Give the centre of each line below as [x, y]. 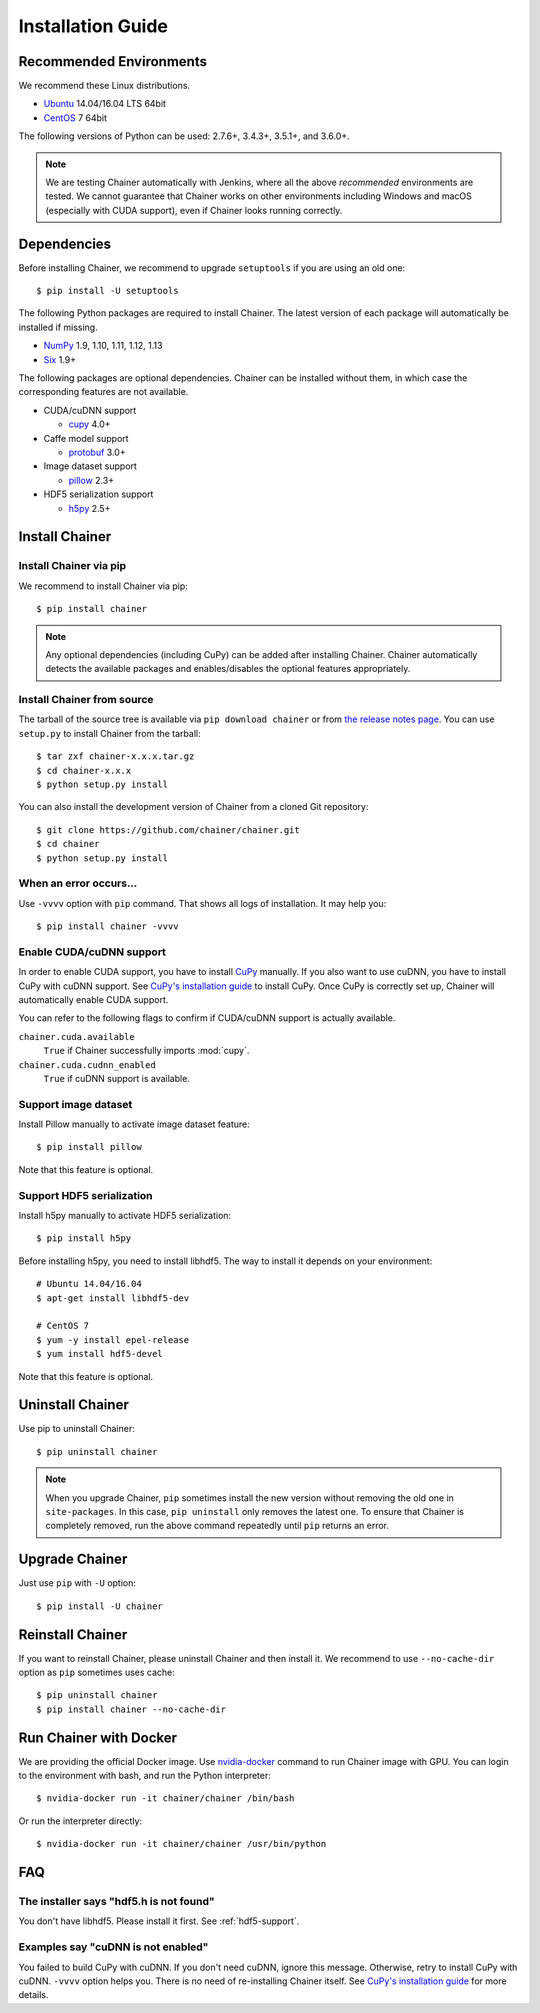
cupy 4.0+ [89, 424]
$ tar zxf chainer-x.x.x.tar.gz [115, 756]
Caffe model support [86, 438]
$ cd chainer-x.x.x [84, 770]
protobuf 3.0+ [97, 452]
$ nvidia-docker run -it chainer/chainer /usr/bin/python [181, 1844]
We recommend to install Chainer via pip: [103, 586]
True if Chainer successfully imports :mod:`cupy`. [146, 1051]
